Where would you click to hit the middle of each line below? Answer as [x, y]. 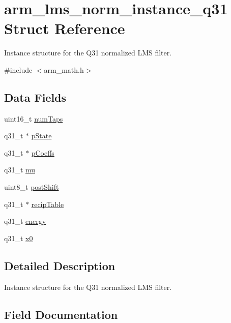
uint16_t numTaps [34, 118]
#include [18, 69]
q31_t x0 [19, 238]
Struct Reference [65, 28]
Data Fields [35, 97]
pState [41, 136]
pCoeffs [43, 152]
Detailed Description [60, 265]
